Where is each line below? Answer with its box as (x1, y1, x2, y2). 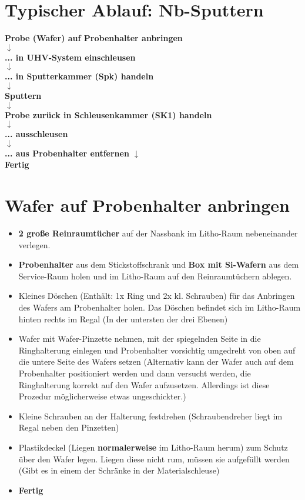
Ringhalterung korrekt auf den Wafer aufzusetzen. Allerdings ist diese (18, 378, 270, 391)
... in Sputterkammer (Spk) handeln (5, 70, 154, 82)
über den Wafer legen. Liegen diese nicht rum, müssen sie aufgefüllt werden (18, 452, 290, 465)
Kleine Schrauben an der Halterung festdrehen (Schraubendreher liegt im (18, 409, 283, 422)
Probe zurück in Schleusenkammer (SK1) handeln (5, 108, 212, 121)
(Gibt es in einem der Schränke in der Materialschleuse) (18, 464, 220, 476)
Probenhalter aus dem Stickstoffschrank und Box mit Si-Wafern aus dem (18, 258, 299, 271)
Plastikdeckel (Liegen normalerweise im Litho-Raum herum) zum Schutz (18, 441, 288, 453)
